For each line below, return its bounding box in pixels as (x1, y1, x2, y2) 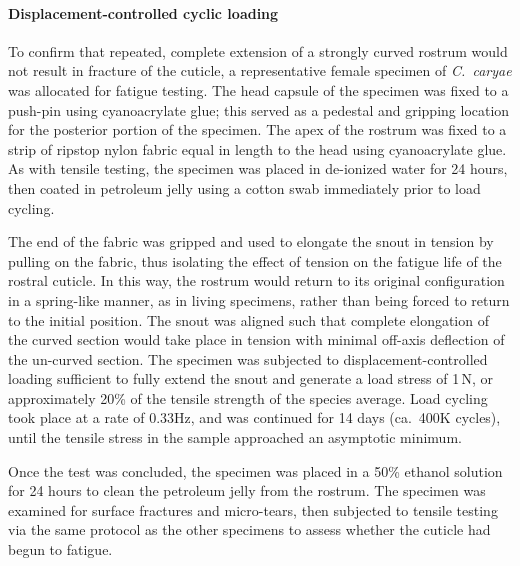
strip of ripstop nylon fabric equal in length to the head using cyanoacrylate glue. (8, 138, 507, 159)
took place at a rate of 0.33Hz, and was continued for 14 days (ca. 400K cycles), (8, 407, 501, 428)
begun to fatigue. (8, 539, 113, 560)
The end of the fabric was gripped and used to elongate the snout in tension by (8, 231, 494, 252)
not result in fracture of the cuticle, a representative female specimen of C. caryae (8, 60, 512, 81)
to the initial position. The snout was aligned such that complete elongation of (8, 309, 489, 330)
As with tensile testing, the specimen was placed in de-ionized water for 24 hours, (8, 158, 508, 179)
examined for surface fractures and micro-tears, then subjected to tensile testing (8, 499, 498, 520)
